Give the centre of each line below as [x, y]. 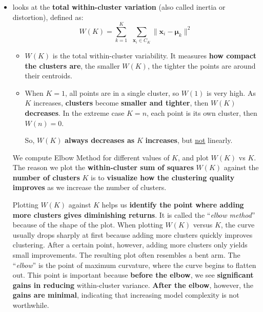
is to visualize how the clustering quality [163, 177]
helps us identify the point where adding [173, 205]
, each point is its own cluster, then [202, 112]
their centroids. [48, 76]
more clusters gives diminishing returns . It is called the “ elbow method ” [134, 214]
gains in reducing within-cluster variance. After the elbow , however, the [133, 285]
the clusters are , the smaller [72, 65]
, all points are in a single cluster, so [122, 92]
